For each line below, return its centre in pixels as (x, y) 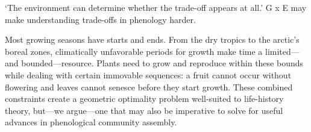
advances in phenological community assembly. (91, 122)
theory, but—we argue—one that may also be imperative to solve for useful (144, 110)
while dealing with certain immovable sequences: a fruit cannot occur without (148, 74)
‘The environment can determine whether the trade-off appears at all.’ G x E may (156, 7)
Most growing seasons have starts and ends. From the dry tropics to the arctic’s (152, 39)
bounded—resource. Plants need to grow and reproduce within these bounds (162, 63)
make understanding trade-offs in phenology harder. (100, 19)
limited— (282, 51)
